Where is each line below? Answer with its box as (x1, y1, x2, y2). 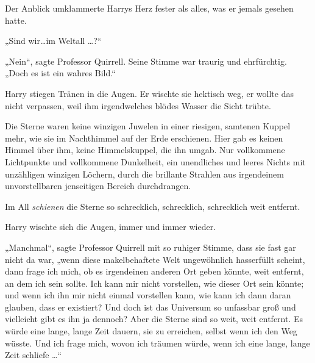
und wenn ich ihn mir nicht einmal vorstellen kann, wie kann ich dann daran (5, 289, 291, 301)
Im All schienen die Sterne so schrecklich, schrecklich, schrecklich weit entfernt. (5, 199, 300, 212)
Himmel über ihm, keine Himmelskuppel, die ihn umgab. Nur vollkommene (5, 143, 285, 156)
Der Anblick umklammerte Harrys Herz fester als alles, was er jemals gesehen (5, 2, 294, 14)
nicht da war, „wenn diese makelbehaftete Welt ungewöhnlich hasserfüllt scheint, (5, 253, 305, 265)
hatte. (5, 13, 27, 26)
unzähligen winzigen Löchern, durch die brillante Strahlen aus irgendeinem (5, 167, 284, 180)
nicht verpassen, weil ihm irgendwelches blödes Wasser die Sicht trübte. (5, 99, 271, 112)
